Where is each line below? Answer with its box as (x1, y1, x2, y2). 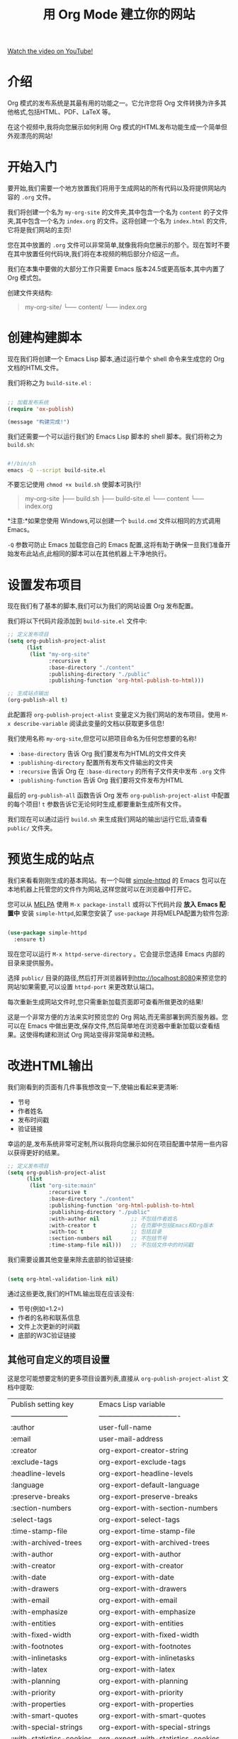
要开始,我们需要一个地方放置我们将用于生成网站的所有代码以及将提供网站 (7, 184, 221, 192)
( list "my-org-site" (29, 651, 91, 658)
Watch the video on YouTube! (7, 47, 93, 55)
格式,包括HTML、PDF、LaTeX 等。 (13, 108, 115, 116)
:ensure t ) (13, 936, 46, 943)
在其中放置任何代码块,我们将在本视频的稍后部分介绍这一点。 (7, 250, 183, 258)
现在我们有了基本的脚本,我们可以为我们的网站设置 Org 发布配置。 (7, 602, 198, 610)
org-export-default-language (98, 1480, 200, 1490)
